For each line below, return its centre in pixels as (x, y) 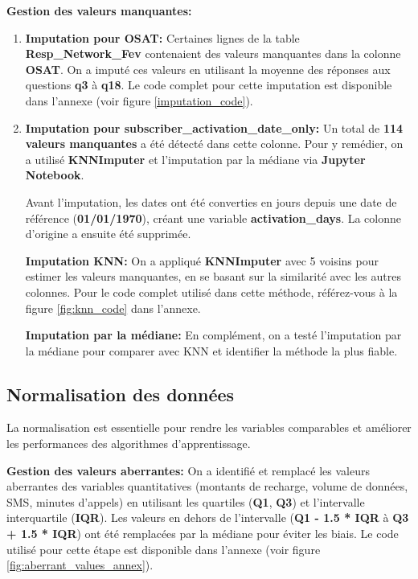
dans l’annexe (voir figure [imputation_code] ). (139, 100)
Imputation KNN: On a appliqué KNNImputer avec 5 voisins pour (202, 260)
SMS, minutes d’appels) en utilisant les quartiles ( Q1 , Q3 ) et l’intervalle (186, 501)
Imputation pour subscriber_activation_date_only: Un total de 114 (214, 127)
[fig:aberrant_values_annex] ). (80, 565)
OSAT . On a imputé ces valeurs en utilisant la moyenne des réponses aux (208, 69)
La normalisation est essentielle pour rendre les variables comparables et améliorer (209, 427)
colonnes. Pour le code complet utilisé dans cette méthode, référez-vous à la (211, 292)
